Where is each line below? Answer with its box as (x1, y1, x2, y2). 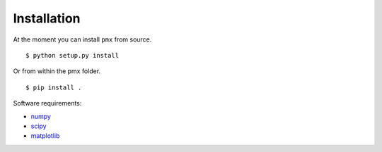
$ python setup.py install (25, 51, 120, 59)
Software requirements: (13, 99, 82, 108)
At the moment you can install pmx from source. (13, 35, 152, 44)
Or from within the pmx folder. (13, 67, 101, 75)
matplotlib (30, 132, 60, 140)
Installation (13, 11, 81, 26)
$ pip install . (25, 83, 82, 91)
